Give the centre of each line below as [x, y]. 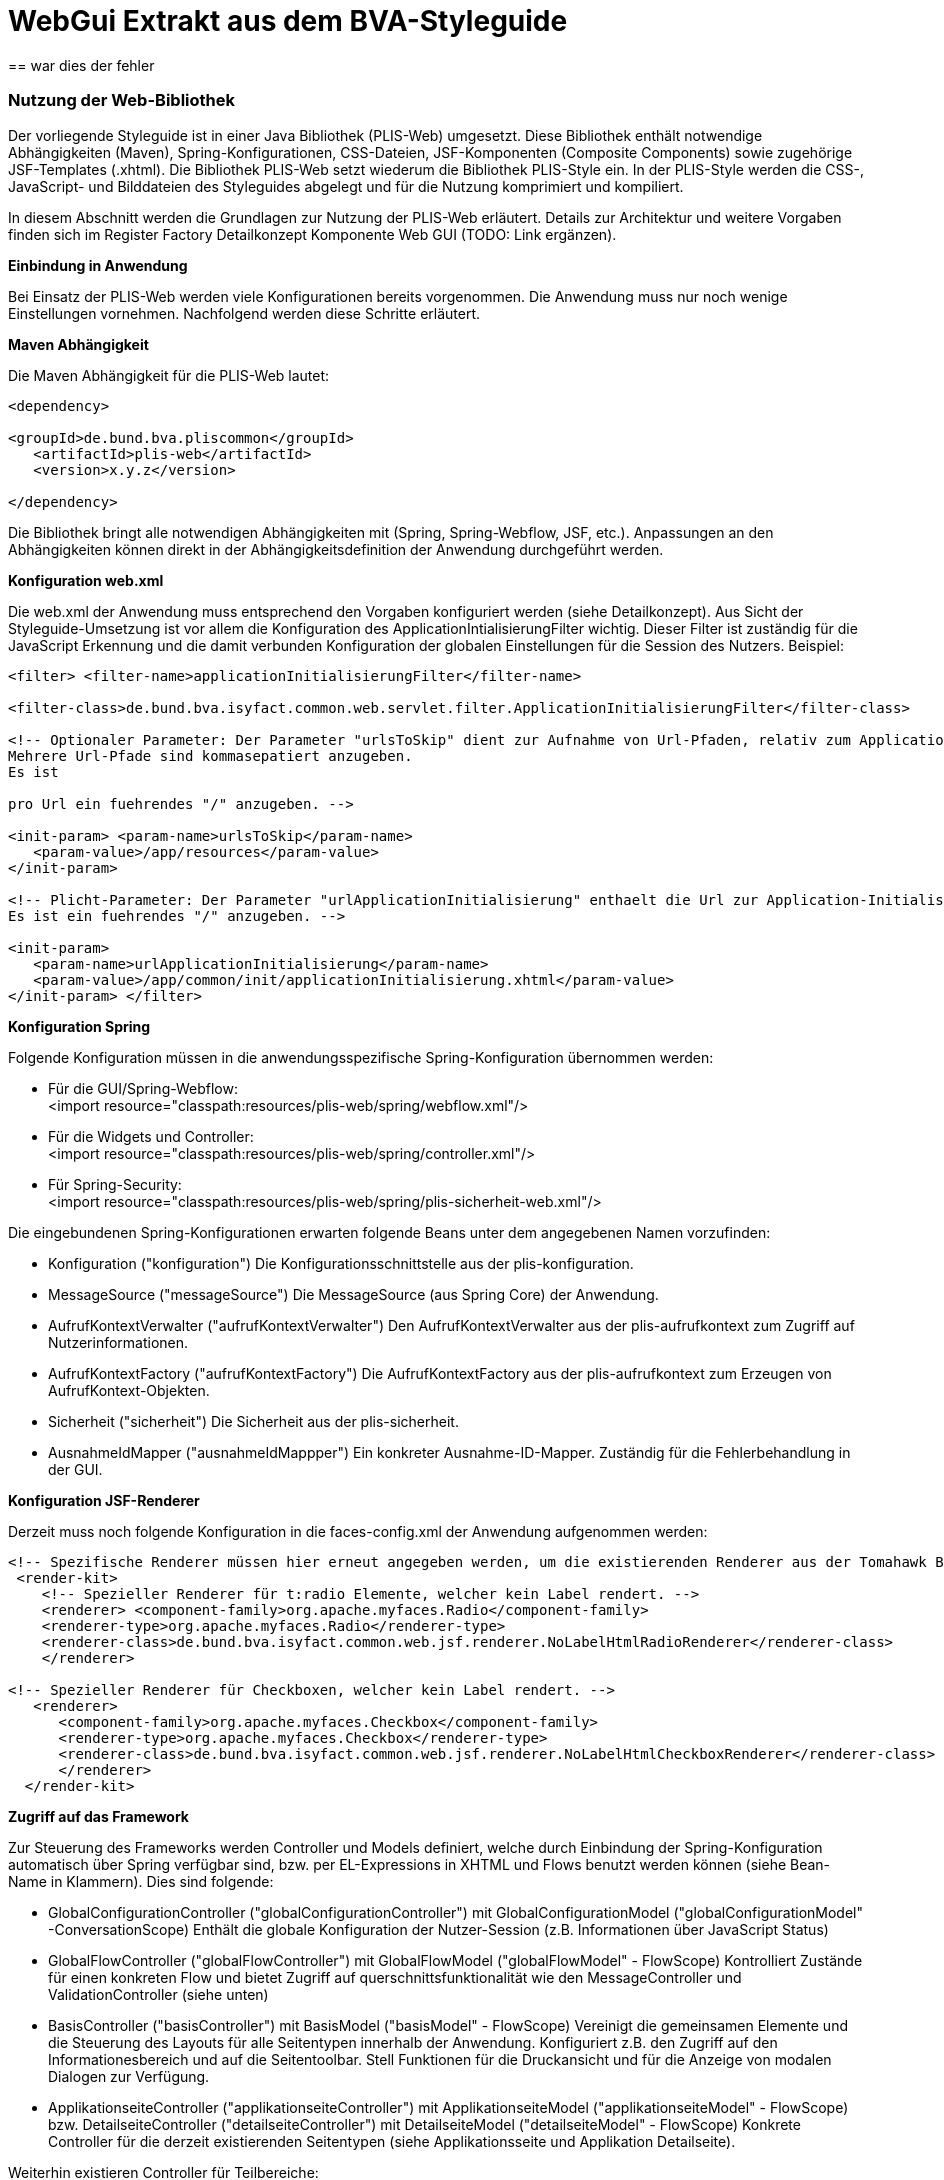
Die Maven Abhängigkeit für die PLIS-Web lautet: [169, 375]
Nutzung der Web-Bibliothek [121, 100]
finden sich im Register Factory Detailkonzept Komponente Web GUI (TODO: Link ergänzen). [312, 234]
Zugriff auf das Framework [98, 1816]
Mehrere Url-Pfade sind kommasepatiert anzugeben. [210, 755]
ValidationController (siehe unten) [158, 1994]
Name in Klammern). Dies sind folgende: [141, 1881]
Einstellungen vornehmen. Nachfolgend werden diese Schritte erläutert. [244, 313]
